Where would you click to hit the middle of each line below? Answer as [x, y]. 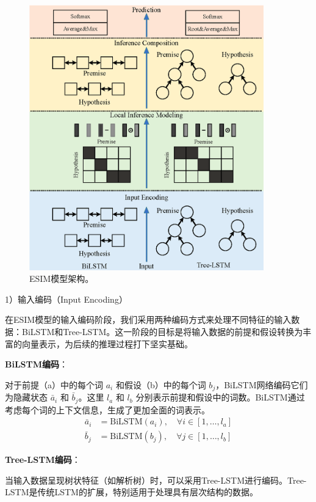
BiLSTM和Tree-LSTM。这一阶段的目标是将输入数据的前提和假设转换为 [162, 331]
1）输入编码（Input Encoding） [66, 299]
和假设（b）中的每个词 [161, 384]
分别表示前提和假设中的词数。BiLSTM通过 [220, 397]
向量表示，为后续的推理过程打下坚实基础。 [107, 343]
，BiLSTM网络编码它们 [262, 384]
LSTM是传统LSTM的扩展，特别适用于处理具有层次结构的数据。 [131, 492]
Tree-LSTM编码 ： [43, 460]
